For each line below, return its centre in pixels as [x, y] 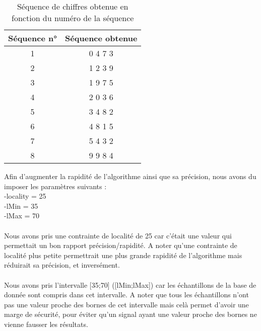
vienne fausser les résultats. [46, 324]
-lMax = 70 [22, 216]
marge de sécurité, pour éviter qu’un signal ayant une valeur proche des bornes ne [130, 314]
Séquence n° [33, 38]
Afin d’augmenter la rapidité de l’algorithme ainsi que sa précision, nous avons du [130, 176]
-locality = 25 [25, 196]
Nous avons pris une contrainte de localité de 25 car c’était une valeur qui [118, 235]
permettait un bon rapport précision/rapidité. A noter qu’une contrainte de [121, 245]
